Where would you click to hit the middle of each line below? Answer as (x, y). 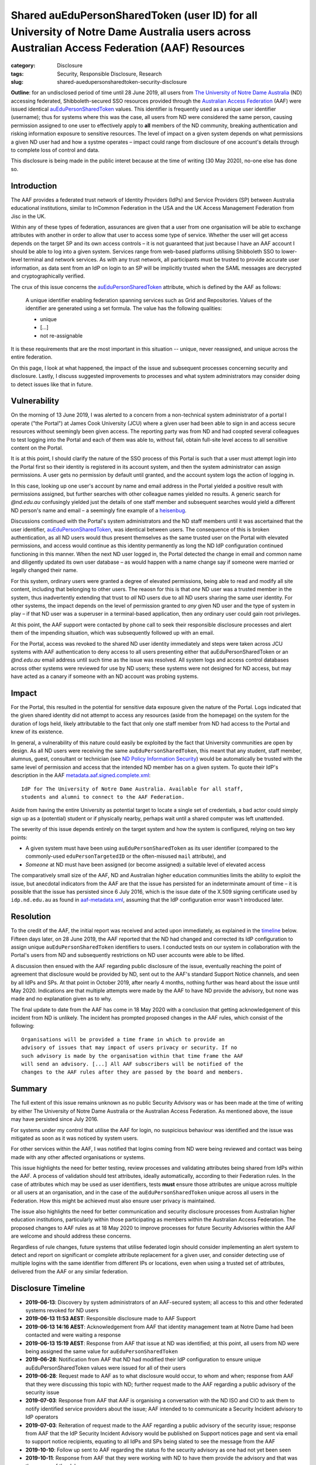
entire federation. (32, 357)
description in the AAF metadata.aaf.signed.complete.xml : (81, 775)
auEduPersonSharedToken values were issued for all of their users (106, 1368)
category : (23, 66)
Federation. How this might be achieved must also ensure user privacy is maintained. (113, 1201)
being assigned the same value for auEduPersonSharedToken (102, 1351)
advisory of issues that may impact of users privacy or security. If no (129, 1048)
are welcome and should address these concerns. (71, 1236)
